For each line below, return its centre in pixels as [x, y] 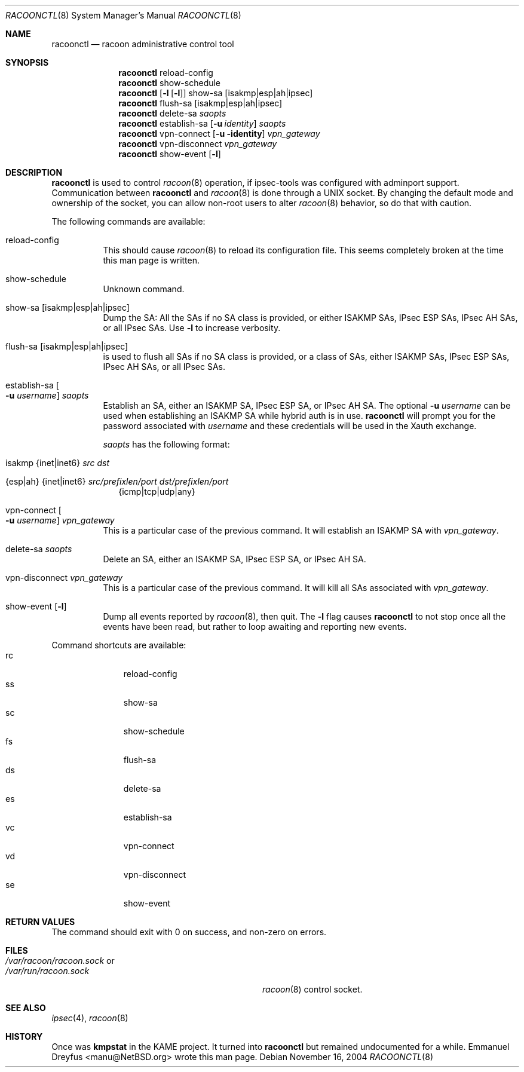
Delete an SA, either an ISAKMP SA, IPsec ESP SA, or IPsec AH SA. [235, 559]
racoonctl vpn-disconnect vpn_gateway [198, 144]
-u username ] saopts [47, 395]
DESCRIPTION [34, 172]
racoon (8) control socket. [312, 989]
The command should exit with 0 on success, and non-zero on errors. [189, 932]
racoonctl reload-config [166, 73]
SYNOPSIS [27, 62]
